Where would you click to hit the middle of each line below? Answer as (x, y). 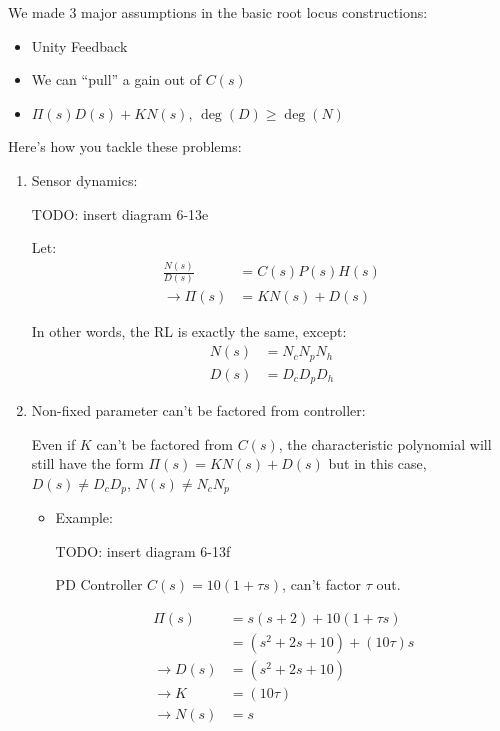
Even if (53, 443)
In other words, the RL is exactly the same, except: (189, 331)
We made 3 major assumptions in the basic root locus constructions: (218, 12)
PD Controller (99, 584)
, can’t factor (322, 584)
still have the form (87, 463)
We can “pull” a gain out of (116, 79)
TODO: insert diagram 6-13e (120, 213)
